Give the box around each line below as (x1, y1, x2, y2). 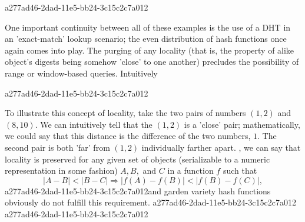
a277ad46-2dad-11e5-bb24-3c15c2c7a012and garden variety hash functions (5, 184, 271, 197)
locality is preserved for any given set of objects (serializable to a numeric (5, 153, 270, 165)
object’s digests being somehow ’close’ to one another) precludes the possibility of (5, 55, 299, 68)
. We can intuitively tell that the (35, 118, 152, 130)
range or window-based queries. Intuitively (5, 67, 158, 79)
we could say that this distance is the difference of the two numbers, (5, 130, 251, 142)
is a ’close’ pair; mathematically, (184, 118, 300, 130)
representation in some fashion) (5, 164, 118, 177)
